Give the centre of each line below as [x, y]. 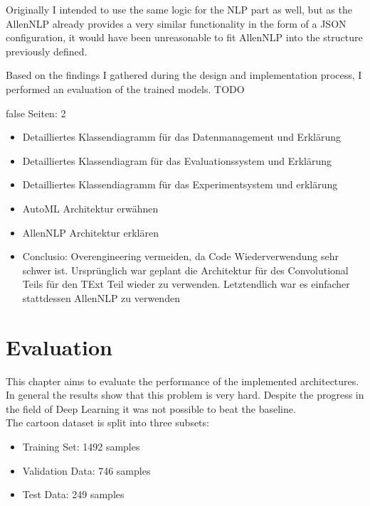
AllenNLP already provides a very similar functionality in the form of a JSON [176, 23]
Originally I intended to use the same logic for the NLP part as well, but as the [179, 9]
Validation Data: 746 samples [86, 470]
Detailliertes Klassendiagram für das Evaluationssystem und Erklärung [177, 160]
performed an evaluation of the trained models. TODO [125, 88]
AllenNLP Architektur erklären [90, 232]
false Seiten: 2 [36, 113]
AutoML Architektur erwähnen [90, 208]
